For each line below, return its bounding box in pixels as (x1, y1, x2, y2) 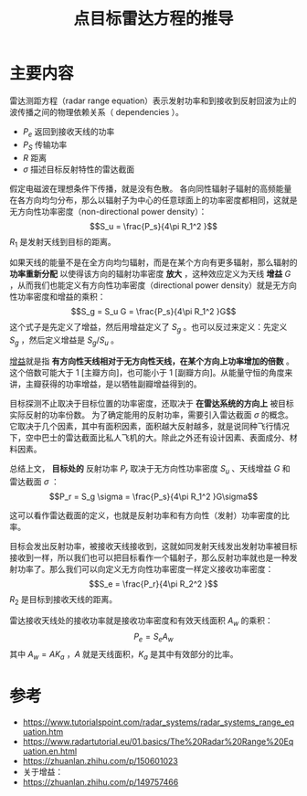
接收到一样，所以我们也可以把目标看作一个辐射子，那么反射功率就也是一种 (9, 552, 290, 563)
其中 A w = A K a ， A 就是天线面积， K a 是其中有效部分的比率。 (9, 649, 239, 662)
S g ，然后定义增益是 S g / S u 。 (9, 334, 119, 347)
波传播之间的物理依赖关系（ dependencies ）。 (9, 106, 185, 117)
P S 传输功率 (22, 139, 68, 152)
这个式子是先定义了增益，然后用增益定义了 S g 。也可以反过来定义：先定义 (9, 322, 288, 334)
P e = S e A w (133, 631, 174, 644)
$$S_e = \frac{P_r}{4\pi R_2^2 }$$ (89, 578, 218, 589)
